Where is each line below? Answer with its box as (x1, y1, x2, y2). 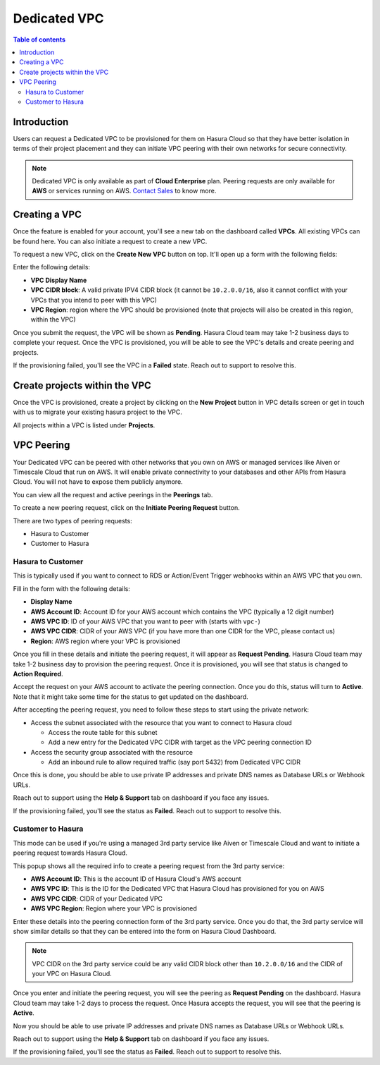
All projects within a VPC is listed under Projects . (13, 420, 156, 430)
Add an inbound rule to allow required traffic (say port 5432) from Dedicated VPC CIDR (48, 758, 301, 767)
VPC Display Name (30, 276, 87, 284)
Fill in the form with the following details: (13, 584, 130, 592)
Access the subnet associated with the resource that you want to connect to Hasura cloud (30, 718, 292, 726)
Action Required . (13, 669, 63, 678)
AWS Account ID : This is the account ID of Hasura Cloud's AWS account (30, 875, 242, 883)
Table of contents (13, 35, 66, 44)
